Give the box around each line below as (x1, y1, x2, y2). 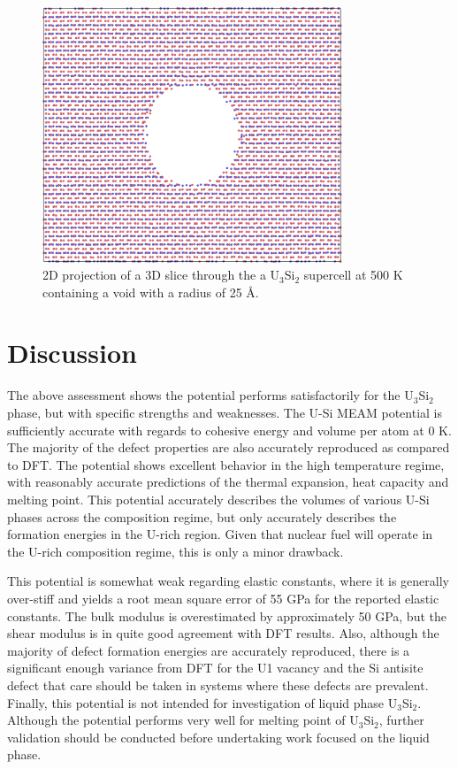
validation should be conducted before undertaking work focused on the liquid (7, 727, 430, 746)
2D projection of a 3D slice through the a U (42, 265, 280, 284)
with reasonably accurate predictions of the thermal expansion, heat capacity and (7, 473, 449, 491)
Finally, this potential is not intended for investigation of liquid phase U (7, 693, 398, 711)
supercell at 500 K (303, 265, 403, 284)
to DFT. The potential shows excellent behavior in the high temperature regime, (7, 455, 445, 473)
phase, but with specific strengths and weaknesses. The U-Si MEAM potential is (7, 404, 442, 421)
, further (378, 711, 424, 729)
